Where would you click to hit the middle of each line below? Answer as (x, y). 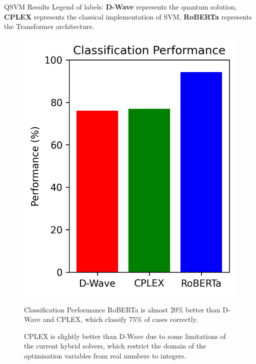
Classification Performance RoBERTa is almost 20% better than (122, 309)
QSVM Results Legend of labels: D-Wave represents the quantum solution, (120, 7)
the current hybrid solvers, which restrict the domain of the (115, 346)
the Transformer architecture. (49, 26)
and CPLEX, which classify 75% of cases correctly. (120, 319)
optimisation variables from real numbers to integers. (105, 355)
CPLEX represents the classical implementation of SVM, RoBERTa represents (128, 16)
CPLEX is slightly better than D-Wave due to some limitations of (125, 336)
